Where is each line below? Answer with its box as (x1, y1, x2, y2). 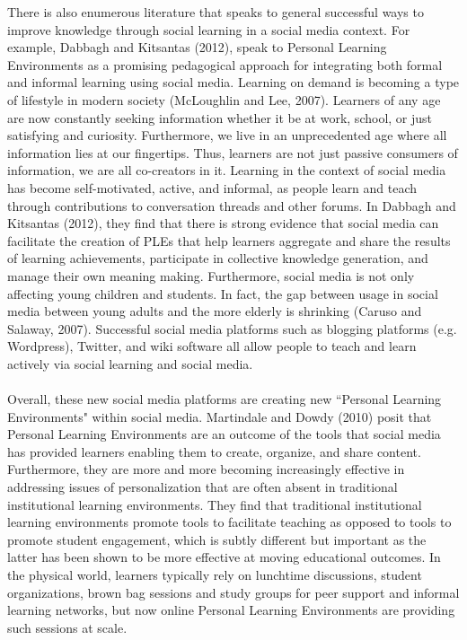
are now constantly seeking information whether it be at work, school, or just (7, 108, 433, 127)
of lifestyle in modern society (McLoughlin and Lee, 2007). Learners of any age (7, 90, 441, 109)
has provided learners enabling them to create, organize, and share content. (7, 442, 421, 460)
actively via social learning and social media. (7, 354, 253, 373)
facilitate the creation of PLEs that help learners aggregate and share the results (7, 231, 451, 250)
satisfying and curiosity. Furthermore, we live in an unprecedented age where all (7, 126, 447, 145)
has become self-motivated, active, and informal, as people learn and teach (7, 178, 418, 197)
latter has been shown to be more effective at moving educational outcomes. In (7, 548, 441, 566)
